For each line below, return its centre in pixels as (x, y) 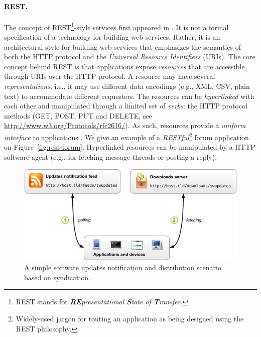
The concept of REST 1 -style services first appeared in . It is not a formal (116, 26)
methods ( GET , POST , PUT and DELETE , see (78, 115)
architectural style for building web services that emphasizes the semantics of (122, 46)
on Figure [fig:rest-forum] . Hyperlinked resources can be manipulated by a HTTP (130, 147)
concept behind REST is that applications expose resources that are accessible (124, 66)
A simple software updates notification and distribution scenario (123, 267)
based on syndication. (57, 277)
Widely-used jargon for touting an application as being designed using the (130, 318)
